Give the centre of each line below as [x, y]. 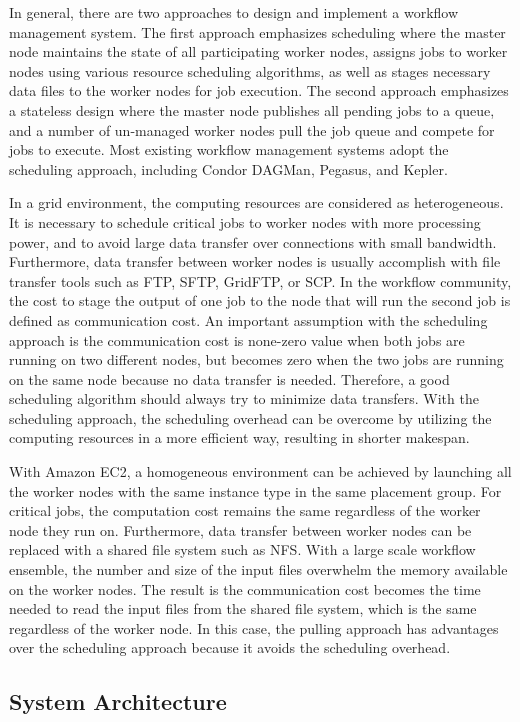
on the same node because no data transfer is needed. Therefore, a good [229, 378]
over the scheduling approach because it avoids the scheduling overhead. [230, 647]
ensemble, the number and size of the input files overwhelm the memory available [258, 569]
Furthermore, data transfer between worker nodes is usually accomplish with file [255, 261]
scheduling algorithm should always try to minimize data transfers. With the [244, 398]
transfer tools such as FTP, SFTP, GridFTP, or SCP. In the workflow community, [260, 280]
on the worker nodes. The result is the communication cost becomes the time [245, 588]
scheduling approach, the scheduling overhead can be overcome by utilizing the [250, 417]
